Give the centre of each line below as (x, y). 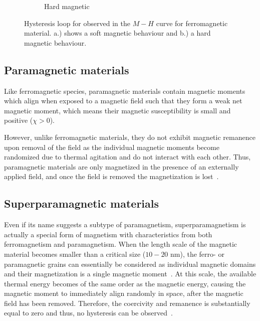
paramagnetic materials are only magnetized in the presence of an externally (121, 166)
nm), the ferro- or (197, 254)
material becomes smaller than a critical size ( (75, 254)
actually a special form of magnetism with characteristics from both (108, 234)
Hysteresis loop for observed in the (77, 23)
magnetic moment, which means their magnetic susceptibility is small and (117, 110)
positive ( (19, 120)
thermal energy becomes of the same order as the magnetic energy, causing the (125, 283)
